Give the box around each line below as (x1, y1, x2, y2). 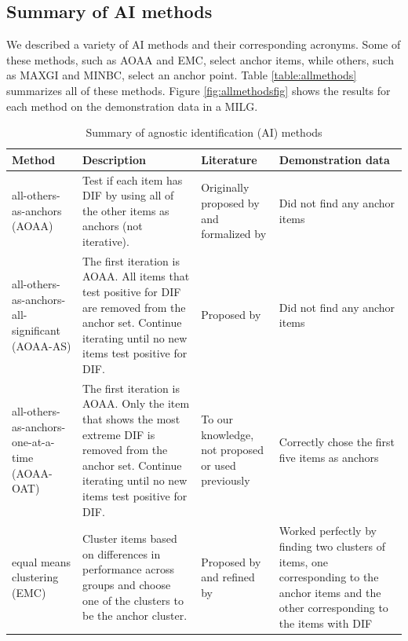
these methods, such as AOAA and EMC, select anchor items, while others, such (6, 51, 394, 68)
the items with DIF (279, 614, 373, 631)
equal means (12, 553, 71, 570)
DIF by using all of (82, 187, 174, 203)
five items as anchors (279, 449, 379, 465)
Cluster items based (82, 530, 177, 547)
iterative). (82, 233, 129, 249)
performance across (82, 561, 174, 577)
